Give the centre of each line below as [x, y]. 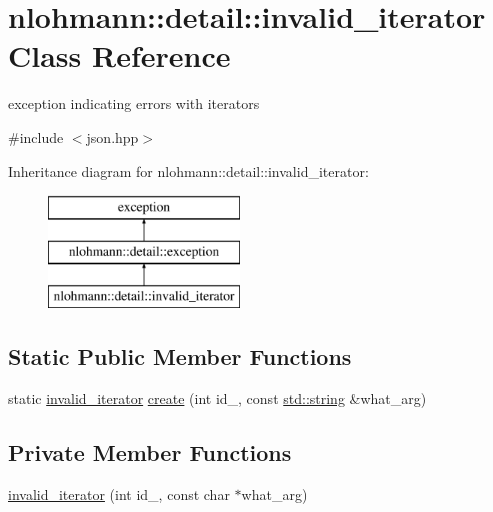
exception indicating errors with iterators [134, 103]
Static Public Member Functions [180, 356]
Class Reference [119, 55]
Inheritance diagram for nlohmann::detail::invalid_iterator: [188, 170]
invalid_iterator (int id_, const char [119, 494]
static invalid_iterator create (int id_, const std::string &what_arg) [217, 398]
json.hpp [112, 136]
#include [36, 136]
